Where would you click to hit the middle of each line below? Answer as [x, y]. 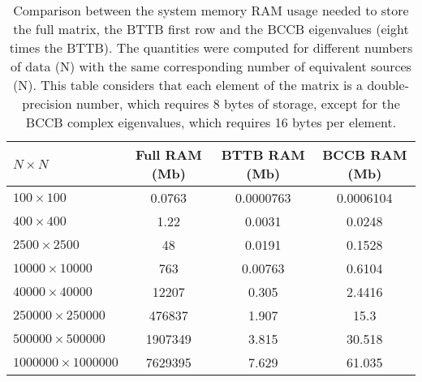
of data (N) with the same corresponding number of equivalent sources [211, 66]
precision [47, 103]
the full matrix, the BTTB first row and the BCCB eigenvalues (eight [211, 29]
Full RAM [168, 155]
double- [388, 85]
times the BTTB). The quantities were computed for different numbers [211, 47]
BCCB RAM [365, 155]
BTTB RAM [263, 155]
